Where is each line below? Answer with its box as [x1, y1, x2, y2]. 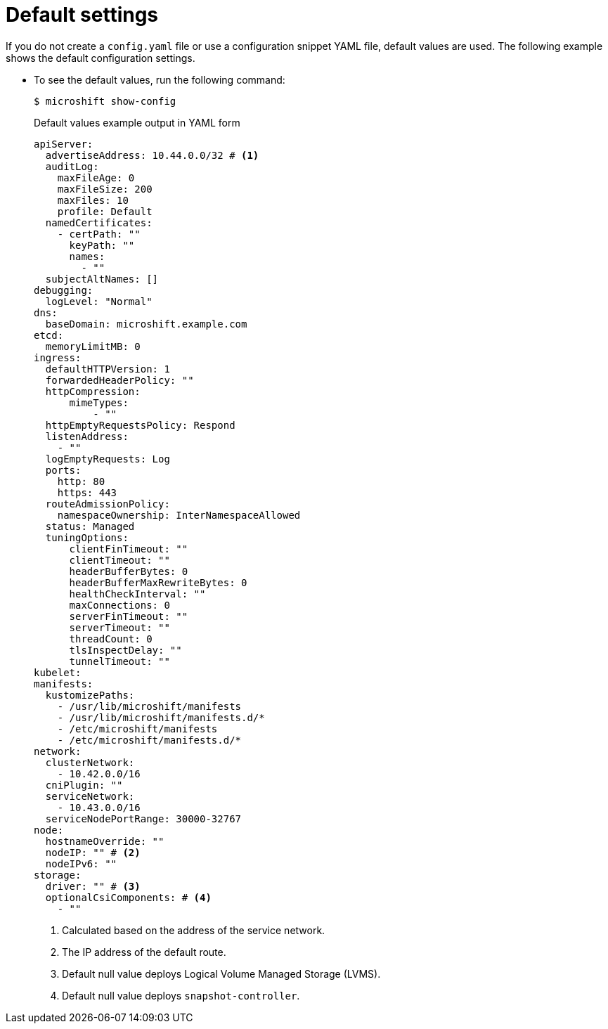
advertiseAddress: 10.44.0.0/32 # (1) [45, 149, 259, 161]
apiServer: [34, 138, 93, 150]
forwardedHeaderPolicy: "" [45, 374, 194, 386]
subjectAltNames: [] [45, 273, 159, 285]
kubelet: [34, 666, 82, 678]
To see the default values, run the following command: [34, 73, 285, 86]
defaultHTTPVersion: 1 [45, 363, 170, 375]
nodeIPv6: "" [45, 857, 117, 869]
